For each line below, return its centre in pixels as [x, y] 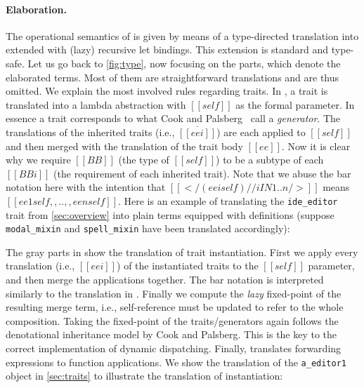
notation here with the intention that [86, 187]
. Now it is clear [316, 146]
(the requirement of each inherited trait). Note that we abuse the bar [202, 173]
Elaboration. [36, 9]
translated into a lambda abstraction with [96, 104]
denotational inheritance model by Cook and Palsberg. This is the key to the [171, 334]
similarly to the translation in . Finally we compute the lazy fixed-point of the [174, 293]
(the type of [144, 160]
